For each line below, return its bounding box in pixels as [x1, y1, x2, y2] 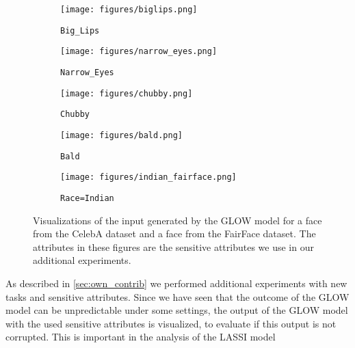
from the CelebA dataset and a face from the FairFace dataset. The [33, 226, 316, 241]
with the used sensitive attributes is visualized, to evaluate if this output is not [5, 316, 337, 330]
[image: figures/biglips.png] [60, 5, 198, 14]
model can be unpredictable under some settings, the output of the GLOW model [5, 303, 348, 317]
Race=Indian [60, 193, 114, 203]
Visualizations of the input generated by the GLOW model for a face [33, 213, 322, 227]
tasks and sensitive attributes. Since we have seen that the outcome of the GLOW [5, 289, 350, 304]
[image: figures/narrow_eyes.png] [60, 46, 218, 57]
